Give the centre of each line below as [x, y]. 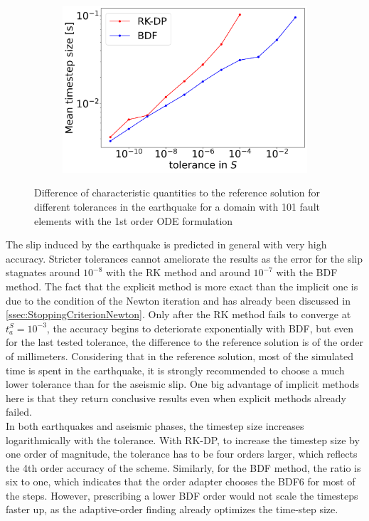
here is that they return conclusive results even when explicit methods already [176, 398]
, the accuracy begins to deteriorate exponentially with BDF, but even [200, 328]
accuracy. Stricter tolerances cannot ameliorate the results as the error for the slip [184, 258]
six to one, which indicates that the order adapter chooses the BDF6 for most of [181, 481]
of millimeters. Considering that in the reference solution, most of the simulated [180, 356]
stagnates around [43, 272]
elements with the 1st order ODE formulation [134, 220]
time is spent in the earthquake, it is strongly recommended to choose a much [175, 370]
